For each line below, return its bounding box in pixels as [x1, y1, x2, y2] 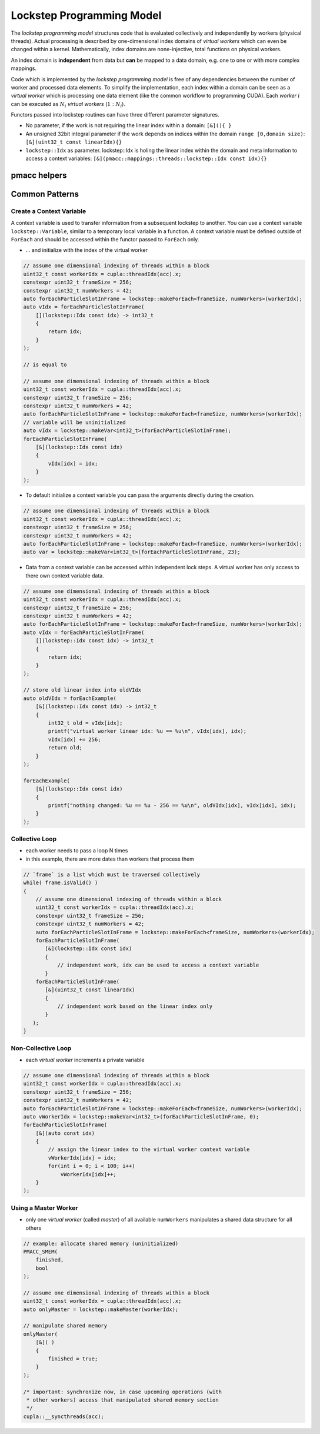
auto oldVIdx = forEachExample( [23, 695, 117, 702]
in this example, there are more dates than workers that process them [25, 855, 194, 862]
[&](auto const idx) [35, 1130, 95, 1136]
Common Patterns [11, 189, 79, 199]
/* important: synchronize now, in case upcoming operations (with [23, 1388, 222, 1395]
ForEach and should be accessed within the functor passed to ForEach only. [11, 235, 199, 243]
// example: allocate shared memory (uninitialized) [23, 1240, 179, 1247]
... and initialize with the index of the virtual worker [25, 247, 148, 254]
